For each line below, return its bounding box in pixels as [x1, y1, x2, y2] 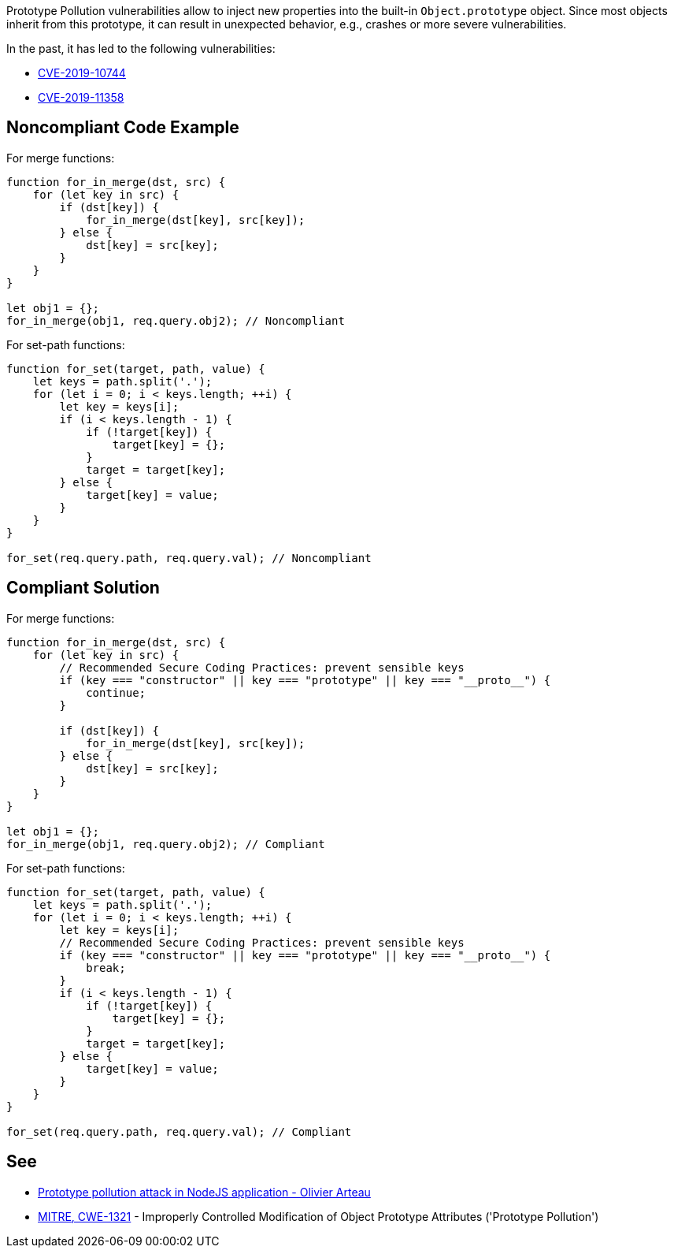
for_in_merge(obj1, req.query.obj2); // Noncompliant [6, 314, 345, 327]
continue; [86, 686, 146, 699]
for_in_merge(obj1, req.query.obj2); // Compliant [6, 837, 325, 850]
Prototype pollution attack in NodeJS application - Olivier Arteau [38, 1185, 371, 1199]
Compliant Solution [6, 578, 160, 598]
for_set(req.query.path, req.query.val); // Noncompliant [6, 551, 372, 564]
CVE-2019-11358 [38, 91, 124, 104]
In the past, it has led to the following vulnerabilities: [6, 42, 276, 55]
